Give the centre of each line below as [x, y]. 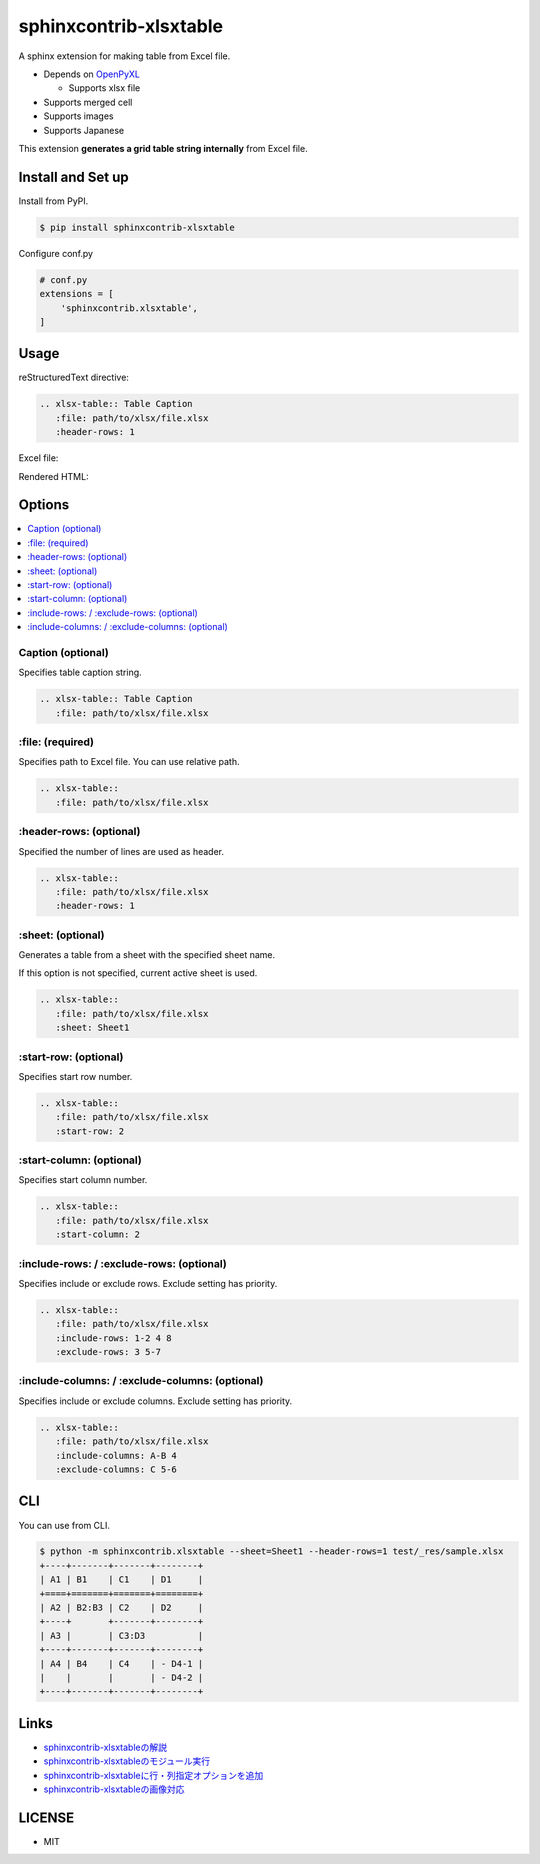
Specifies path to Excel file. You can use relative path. [129, 762]
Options [44, 505]
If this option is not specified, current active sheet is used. [138, 973]
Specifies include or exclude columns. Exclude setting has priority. [155, 1401]
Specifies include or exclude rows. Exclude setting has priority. [148, 1283]
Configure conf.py [56, 253]
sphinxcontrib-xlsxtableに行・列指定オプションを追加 [153, 1775]
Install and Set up [73, 176]
